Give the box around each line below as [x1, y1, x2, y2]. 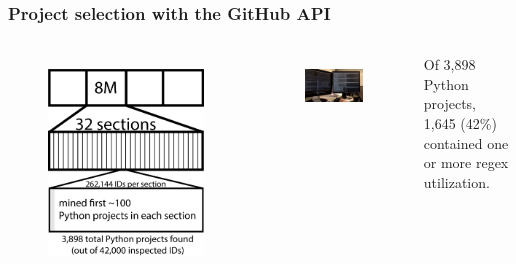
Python [423, 73, 469, 94]
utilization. [423, 171, 490, 192]
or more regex [423, 152, 509, 173]
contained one [423, 132, 509, 153]
